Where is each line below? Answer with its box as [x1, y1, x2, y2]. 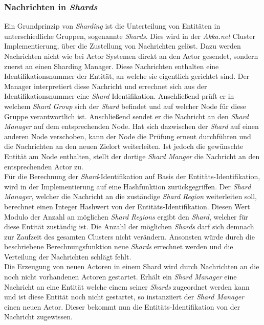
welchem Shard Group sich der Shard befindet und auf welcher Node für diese [4, 100, 247, 111]
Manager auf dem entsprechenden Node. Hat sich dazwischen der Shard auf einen [4, 121, 259, 132]
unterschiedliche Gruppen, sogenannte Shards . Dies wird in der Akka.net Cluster [4, 30, 256, 41]
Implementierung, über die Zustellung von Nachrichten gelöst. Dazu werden [4, 40, 241, 51]
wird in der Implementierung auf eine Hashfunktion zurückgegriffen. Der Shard [4, 181, 251, 191]
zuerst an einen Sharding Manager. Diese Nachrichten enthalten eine [4, 60, 219, 71]
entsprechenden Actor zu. [4, 161, 83, 171]
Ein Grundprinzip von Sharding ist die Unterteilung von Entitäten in [4, 20, 221, 31]
